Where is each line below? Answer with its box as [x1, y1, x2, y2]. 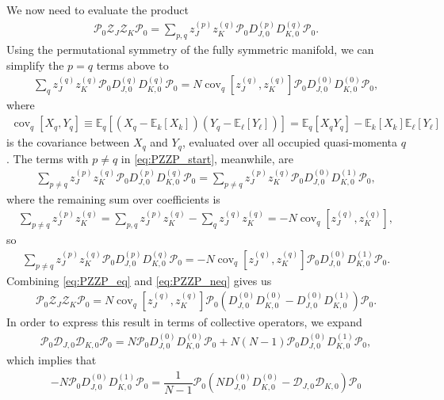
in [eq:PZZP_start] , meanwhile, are [121, 150, 294, 166]
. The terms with [6, 150, 89, 166]
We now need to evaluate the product [6, 2, 189, 17]
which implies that [6, 352, 97, 368]
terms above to [96, 56, 169, 73]
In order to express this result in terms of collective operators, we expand [6, 314, 362, 330]
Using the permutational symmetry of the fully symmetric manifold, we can [6, 41, 374, 58]
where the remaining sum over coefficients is [6, 190, 220, 207]
